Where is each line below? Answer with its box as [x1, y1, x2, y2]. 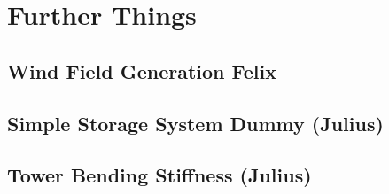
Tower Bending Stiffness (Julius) [7, 161, 312, 189]
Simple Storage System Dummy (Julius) [7, 109, 384, 136]
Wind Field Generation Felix [7, 57, 276, 84]
